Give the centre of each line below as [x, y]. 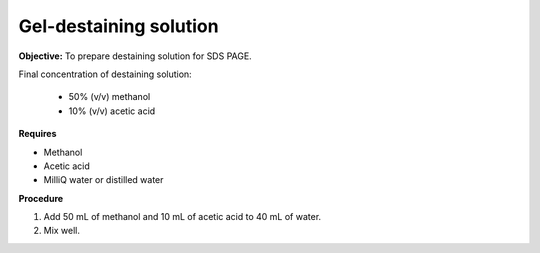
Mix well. [61, 231]
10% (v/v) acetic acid [112, 111]
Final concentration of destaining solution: [105, 74]
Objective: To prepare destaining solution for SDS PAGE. [135, 56]
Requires [37, 134]
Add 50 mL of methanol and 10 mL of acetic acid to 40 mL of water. [182, 217]
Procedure [41, 198]
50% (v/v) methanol [109, 97]
